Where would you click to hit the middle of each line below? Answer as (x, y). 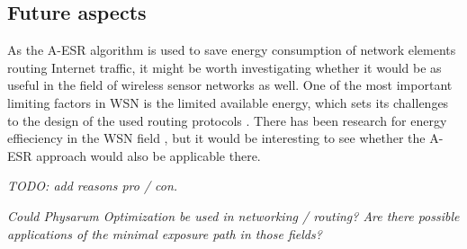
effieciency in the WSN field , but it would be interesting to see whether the (216, 138)
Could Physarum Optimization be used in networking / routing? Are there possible (233, 215)
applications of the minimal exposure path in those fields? (165, 233)
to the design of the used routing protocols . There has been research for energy (227, 120)
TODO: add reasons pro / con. (93, 186)
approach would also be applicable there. (148, 155)
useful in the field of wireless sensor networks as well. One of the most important (230, 85)
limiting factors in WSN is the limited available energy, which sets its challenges (228, 102)
